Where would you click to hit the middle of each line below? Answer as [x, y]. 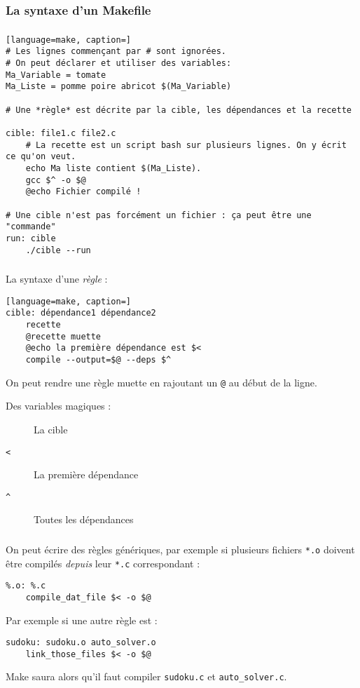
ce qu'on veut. [41, 157]
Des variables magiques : [58, 406]
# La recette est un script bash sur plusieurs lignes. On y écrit [186, 145]
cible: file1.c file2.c [61, 134]
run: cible [31, 238]
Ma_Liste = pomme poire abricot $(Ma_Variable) [119, 87]
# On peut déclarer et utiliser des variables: [119, 63]
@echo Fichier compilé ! [83, 192]
